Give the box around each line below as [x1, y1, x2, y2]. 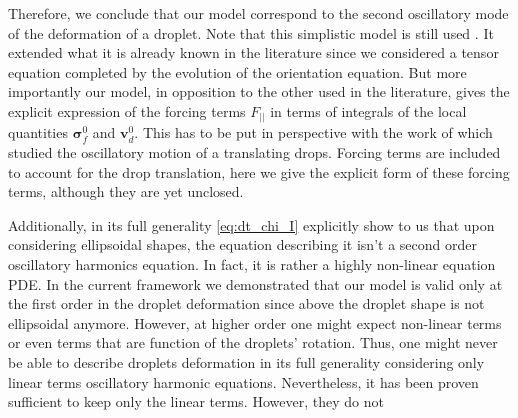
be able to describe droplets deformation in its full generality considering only [8, 352, 485, 373]
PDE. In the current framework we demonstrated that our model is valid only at [8, 273, 503, 294]
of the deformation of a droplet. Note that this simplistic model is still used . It [8, 22, 494, 43]
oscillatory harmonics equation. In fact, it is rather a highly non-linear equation [8, 254, 496, 275]
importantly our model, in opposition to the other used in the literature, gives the [8, 81, 510, 102]
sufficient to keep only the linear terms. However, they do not [8, 391, 384, 412]
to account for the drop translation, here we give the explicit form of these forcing [8, 161, 510, 182]
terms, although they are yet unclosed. [8, 181, 244, 202]
